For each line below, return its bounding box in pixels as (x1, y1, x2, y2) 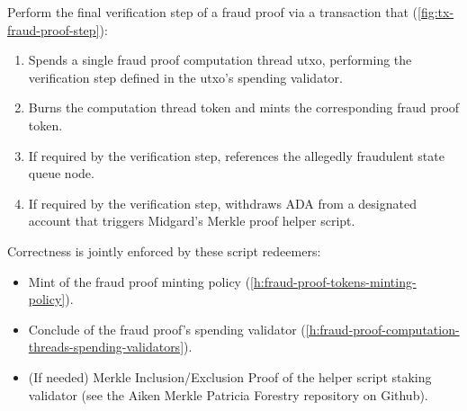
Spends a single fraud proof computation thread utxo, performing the (28, 50, 412, 69)
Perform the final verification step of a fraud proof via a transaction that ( (7, 3, 418, 21)
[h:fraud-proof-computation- (305, 319, 460, 338)
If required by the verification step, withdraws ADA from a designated (28, 193, 417, 212)
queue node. (28, 164, 94, 183)
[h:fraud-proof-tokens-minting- (250, 272, 417, 290)
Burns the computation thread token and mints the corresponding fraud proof (28, 98, 460, 117)
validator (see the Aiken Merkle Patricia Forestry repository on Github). (28, 385, 428, 404)
